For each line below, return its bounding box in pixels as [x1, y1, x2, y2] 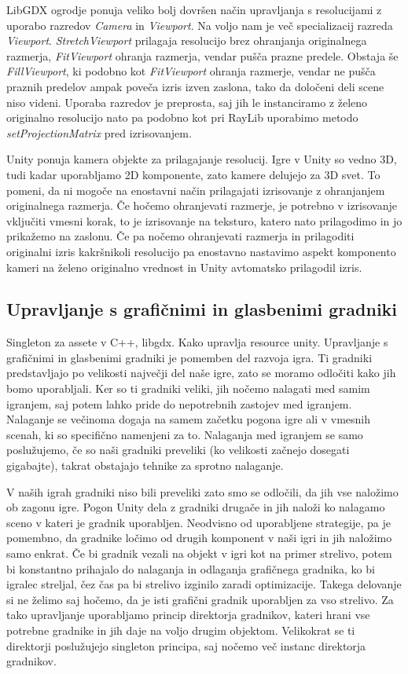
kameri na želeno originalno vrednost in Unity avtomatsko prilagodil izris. [6, 258, 362, 275]
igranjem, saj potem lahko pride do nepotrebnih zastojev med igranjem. [6, 395, 352, 412]
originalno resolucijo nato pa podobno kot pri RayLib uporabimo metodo [6, 109, 358, 126]
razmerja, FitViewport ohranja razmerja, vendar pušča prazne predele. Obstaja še [6, 47, 399, 64]
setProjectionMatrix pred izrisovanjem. [6, 124, 192, 141]
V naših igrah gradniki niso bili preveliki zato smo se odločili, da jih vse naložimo [6, 483, 399, 500]
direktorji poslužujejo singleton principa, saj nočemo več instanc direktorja [6, 637, 366, 654]
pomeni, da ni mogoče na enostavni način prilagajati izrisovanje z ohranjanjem [6, 181, 385, 198]
